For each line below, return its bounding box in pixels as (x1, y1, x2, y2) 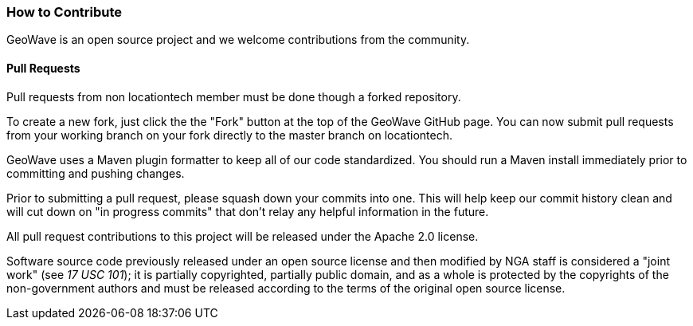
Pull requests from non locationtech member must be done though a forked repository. (6, 89, 461, 104)
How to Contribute (6, 4, 123, 20)
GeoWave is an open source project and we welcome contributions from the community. (6, 33, 470, 47)
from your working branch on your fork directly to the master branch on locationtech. (6, 128, 452, 142)
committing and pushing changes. (6, 166, 185, 180)
